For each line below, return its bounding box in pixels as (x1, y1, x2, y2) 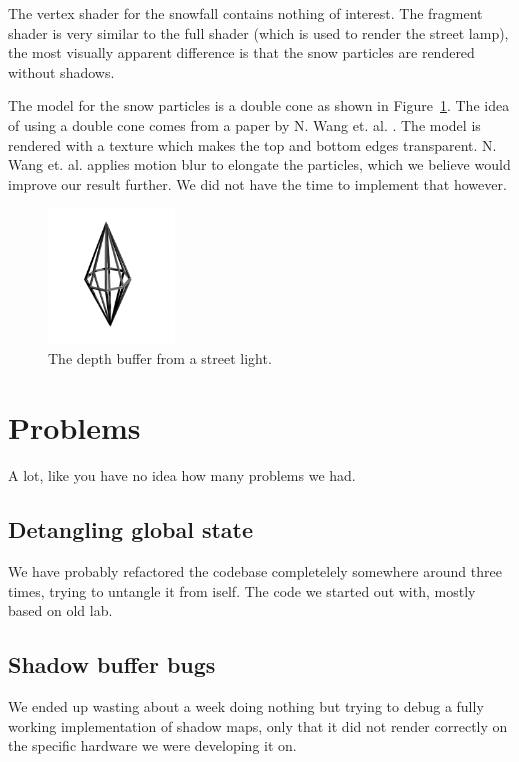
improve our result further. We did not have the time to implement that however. (8, 173, 507, 194)
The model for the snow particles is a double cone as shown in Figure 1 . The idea (8, 95, 510, 116)
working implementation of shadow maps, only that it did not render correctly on (8, 715, 508, 736)
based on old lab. (8, 600, 113, 621)
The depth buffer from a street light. (48, 348, 272, 369)
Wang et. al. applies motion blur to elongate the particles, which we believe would (8, 154, 511, 175)
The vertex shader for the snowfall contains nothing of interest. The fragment (8, 3, 483, 23)
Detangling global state (8, 514, 254, 545)
